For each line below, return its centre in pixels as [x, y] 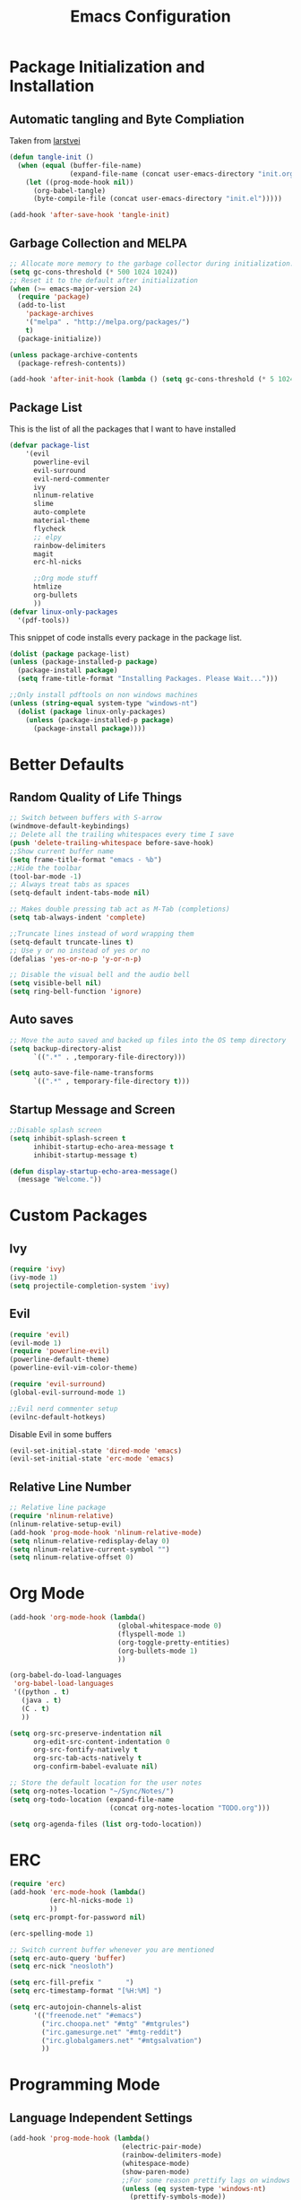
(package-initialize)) [60, 338]
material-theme [61, 520]
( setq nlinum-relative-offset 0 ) [72, 1558]
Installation [52, 86]
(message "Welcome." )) [60, 1180]
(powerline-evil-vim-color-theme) [74, 1368]
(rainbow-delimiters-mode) [172, 2155]
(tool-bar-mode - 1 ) [46, 877]
